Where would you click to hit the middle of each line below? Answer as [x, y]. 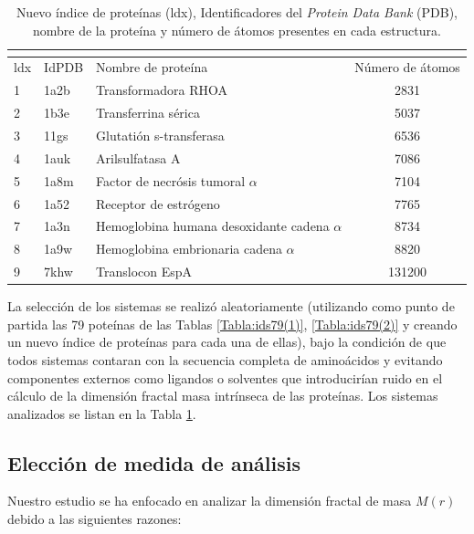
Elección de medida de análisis [154, 462]
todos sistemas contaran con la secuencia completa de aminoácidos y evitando [225, 359]
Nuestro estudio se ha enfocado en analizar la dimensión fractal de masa [210, 501]
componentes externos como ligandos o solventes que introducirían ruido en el [225, 377]
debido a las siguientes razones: [95, 519]
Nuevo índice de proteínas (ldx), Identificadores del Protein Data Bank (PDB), [237, 12]
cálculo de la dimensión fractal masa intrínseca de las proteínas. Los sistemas [223, 396]
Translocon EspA [144, 272]
